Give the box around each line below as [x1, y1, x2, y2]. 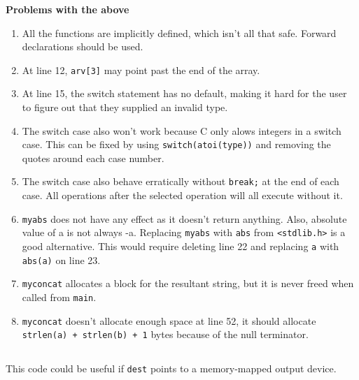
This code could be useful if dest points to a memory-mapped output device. [6, 361, 337, 376]
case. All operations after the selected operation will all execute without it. [22, 188, 343, 203]
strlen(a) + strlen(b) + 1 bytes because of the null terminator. [22, 327, 309, 342]
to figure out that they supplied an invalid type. [22, 100, 228, 115]
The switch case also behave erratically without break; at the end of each [22, 174, 339, 189]
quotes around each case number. [22, 150, 164, 165]
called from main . [22, 290, 97, 304]
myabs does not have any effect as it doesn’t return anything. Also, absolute [22, 211, 347, 226]
